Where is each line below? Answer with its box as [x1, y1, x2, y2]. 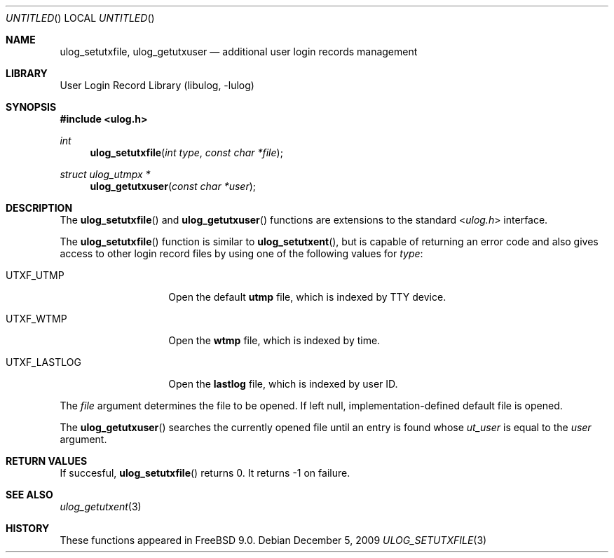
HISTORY [6, 522, 50, 534]
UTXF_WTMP [6, 313, 67, 325]
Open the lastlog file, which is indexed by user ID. [168, 378, 398, 390]
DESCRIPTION [6, 202, 73, 214]
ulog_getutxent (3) [60, 501, 142, 512]
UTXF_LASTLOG [6, 356, 81, 368]
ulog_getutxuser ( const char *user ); [90, 180, 257, 192]
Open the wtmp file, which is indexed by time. [168, 334, 381, 346]
